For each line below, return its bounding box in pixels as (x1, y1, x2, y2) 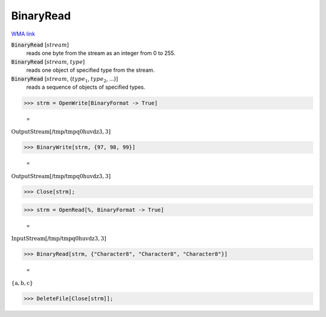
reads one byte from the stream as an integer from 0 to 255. (26, 50, 176, 57)
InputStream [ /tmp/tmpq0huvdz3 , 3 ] (11, 235, 107, 242)
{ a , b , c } (11, 280, 33, 286)
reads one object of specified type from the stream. (26, 66, 155, 74)
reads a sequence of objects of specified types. (26, 83, 145, 91)
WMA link (11, 30, 36, 37)
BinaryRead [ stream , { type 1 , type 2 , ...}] (11, 75, 118, 84)
